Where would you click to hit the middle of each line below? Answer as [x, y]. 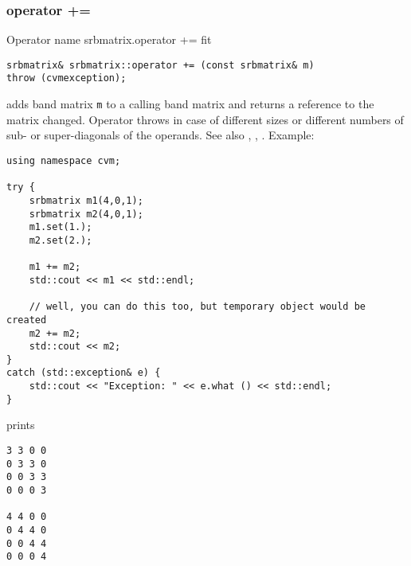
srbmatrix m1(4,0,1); [86, 200]
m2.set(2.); [61, 240]
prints [21, 425]
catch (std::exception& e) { [84, 373]
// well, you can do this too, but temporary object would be [198, 307]
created [27, 320]
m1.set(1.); [61, 227]
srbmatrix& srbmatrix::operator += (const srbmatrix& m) [160, 65]
